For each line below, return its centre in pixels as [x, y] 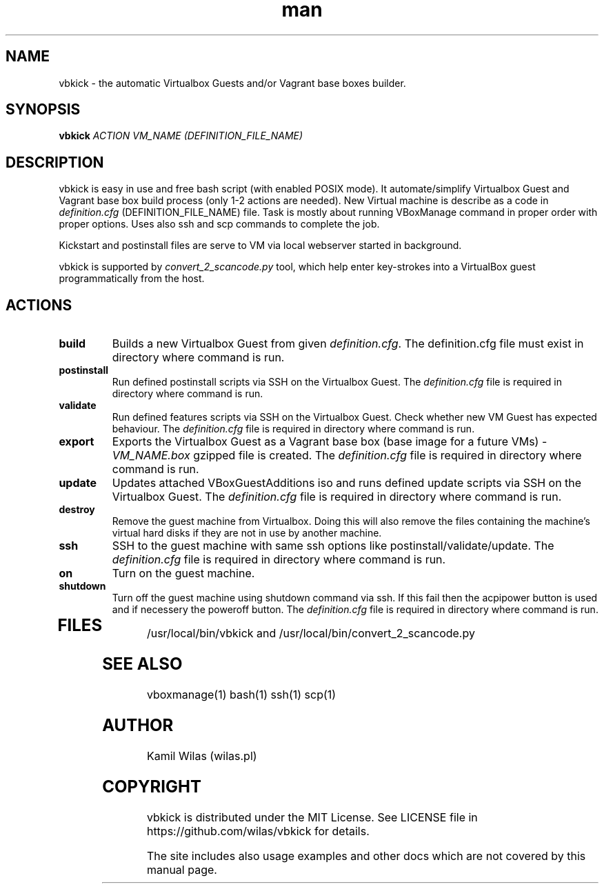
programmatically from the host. [132, 279]
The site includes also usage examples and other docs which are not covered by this [366, 856]
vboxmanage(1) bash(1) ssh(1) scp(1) [241, 694]
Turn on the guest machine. [183, 573]
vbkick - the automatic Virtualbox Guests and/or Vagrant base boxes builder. [232, 83]
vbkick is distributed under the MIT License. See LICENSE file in [312, 817]
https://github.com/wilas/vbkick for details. [258, 831]
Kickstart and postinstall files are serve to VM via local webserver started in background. [260, 246]
